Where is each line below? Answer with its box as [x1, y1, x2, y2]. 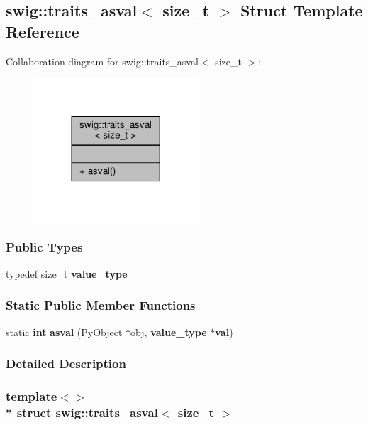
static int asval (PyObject [6, 324, 123, 339]
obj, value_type [130, 324, 207, 339]
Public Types [6, 238, 83, 256]
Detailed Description [6, 355, 126, 372]
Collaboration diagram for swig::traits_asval [6, 53, 199, 68]
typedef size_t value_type [6, 266, 128, 281]
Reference [6, 20, 79, 42]
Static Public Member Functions [6, 296, 196, 314]
